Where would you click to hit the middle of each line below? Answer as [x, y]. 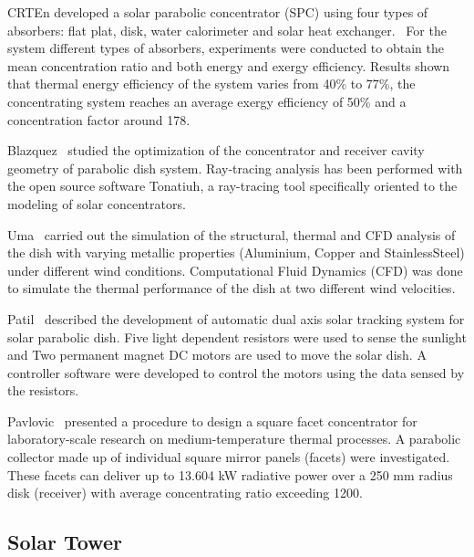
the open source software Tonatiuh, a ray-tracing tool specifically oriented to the [232, 186]
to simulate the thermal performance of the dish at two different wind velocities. [232, 288]
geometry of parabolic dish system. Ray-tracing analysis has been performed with [235, 168]
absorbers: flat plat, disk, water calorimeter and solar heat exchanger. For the [227, 30]
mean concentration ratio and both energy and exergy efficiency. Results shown [229, 65]
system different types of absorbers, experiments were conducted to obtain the [226, 48]
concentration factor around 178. [99, 119]
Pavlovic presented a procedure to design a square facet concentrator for [212, 420]
